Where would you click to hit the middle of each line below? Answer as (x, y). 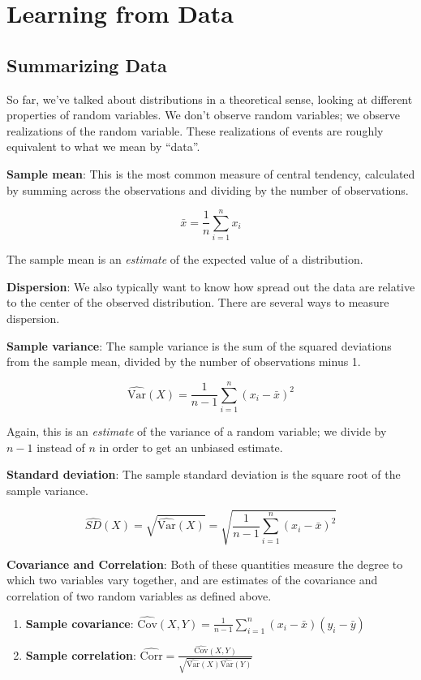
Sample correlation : (81, 654)
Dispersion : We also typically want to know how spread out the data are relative (211, 286)
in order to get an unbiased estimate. (191, 447)
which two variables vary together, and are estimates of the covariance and (192, 580)
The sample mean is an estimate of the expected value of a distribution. (185, 259)
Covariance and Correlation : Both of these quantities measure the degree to (205, 564)
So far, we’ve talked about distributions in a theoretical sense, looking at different (210, 99)
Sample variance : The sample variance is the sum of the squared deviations (199, 345)
